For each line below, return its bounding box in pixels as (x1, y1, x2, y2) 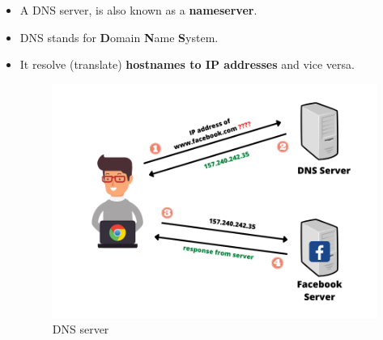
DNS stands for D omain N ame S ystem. (19, 28, 219, 45)
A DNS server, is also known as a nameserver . (19, 2, 257, 18)
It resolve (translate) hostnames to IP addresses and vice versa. (19, 56, 355, 73)
